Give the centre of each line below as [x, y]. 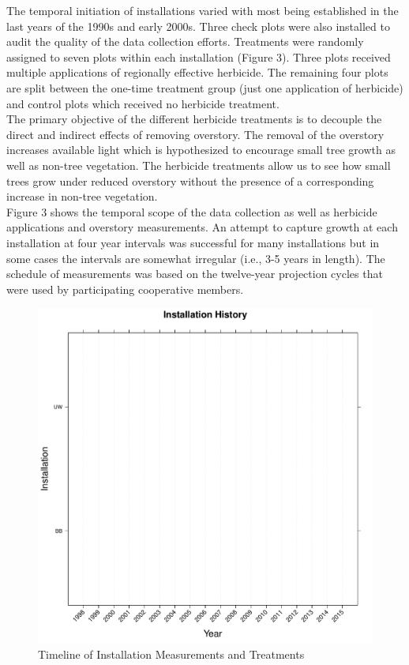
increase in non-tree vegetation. [82, 196]
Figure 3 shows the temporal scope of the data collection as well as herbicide [192, 211]
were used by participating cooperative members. [125, 289]
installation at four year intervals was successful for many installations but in [193, 242]
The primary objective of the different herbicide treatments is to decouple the [194, 119]
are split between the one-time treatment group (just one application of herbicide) [205, 87]
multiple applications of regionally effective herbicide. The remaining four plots [197, 72]
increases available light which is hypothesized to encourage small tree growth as [201, 150]
